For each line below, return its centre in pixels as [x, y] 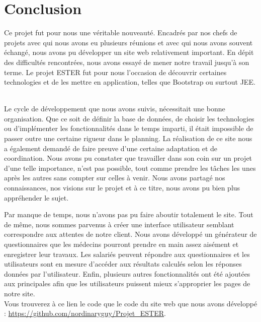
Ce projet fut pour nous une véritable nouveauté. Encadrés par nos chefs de [121, 33]
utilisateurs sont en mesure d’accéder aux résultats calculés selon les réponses [123, 264]
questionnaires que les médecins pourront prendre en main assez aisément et [121, 244]
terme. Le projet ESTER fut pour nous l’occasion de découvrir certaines [115, 72]
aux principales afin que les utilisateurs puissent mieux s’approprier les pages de [127, 283]
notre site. [20, 293]
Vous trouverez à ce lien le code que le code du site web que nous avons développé [131, 303]
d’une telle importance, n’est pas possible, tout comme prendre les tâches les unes [130, 168]
